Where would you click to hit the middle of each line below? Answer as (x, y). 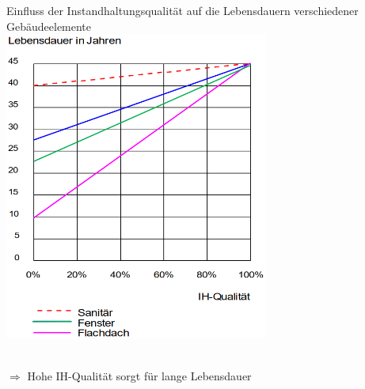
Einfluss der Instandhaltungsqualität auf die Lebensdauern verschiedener (182, 10)
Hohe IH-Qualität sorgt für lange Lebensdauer (139, 375)
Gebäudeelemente (49, 26)
